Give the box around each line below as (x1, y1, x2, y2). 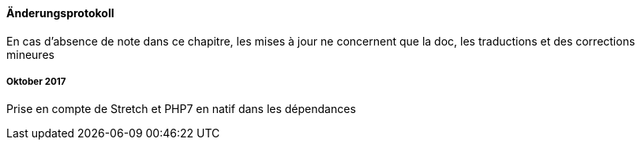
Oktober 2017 (6, 76, 66, 87)
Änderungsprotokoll (6, 6, 114, 20)
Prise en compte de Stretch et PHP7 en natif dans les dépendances (6, 102, 356, 116)
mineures (6, 47, 54, 61)
